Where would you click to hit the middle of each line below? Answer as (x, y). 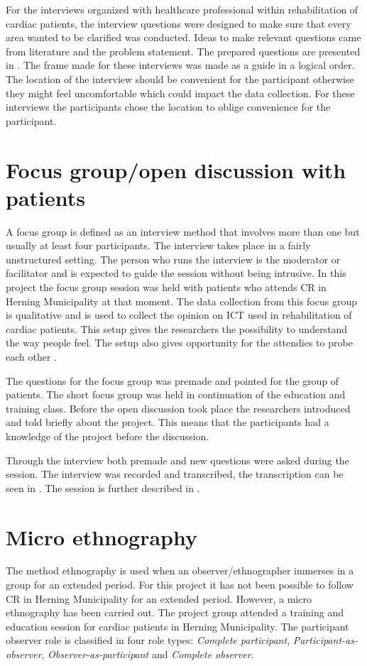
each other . (31, 356)
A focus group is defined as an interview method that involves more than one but (183, 231)
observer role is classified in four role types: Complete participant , (148, 640)
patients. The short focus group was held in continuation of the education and (176, 394)
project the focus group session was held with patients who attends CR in (166, 287)
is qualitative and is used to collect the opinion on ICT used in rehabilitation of (179, 315)
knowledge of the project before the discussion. (108, 436)
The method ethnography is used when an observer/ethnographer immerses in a (180, 571)
